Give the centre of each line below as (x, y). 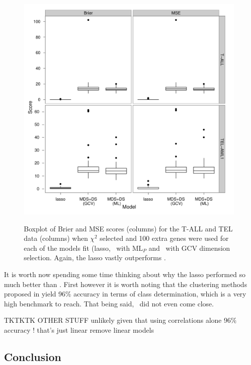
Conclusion (33, 356)
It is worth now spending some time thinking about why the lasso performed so (125, 274)
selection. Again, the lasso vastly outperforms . (95, 257)
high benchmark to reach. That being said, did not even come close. (109, 303)
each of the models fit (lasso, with (77, 248)
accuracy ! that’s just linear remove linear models (79, 329)
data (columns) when (56, 238)
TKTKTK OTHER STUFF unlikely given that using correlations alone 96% (120, 320)
